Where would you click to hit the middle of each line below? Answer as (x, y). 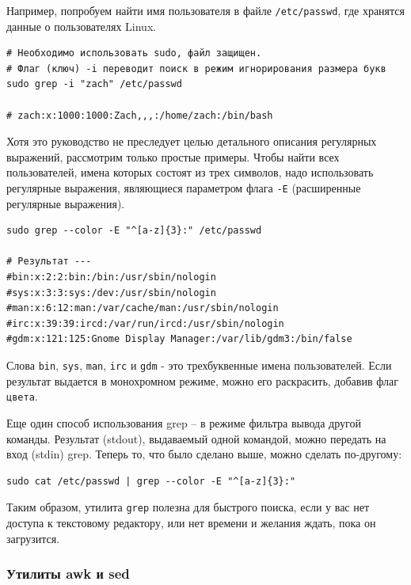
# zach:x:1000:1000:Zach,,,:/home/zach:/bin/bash (140, 115)
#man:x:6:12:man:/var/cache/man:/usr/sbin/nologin (143, 308)
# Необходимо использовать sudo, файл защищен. (134, 53)
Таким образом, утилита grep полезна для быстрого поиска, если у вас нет (188, 507)
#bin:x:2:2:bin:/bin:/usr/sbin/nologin (111, 277)
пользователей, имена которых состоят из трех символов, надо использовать (190, 172)
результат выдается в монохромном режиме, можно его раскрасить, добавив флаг (202, 380)
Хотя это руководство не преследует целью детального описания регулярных (192, 141)
